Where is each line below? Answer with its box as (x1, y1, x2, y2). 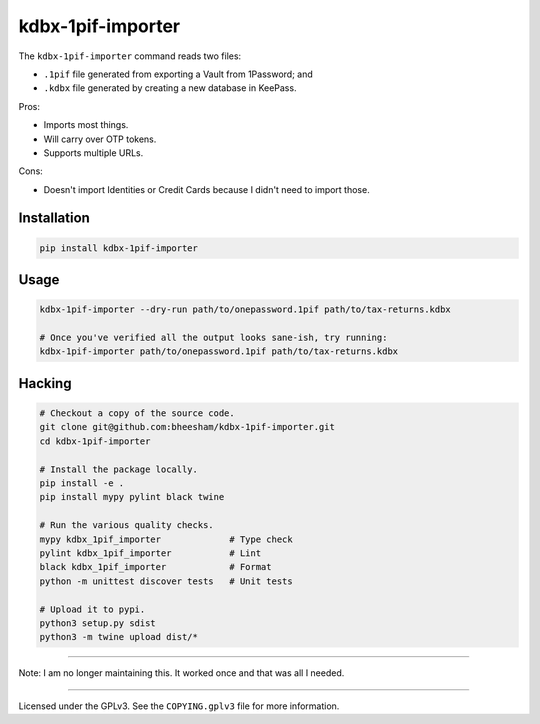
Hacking (18, 375, 72, 392)
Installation (18, 210, 90, 227)
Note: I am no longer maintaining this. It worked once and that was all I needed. (18, 667, 345, 679)
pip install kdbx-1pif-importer (39, 242, 199, 254)
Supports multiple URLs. (43, 146, 144, 159)
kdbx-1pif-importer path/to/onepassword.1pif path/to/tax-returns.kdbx (39, 346, 399, 357)
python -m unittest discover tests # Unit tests (39, 575, 294, 587)
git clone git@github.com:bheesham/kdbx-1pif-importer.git (39, 421, 335, 433)
